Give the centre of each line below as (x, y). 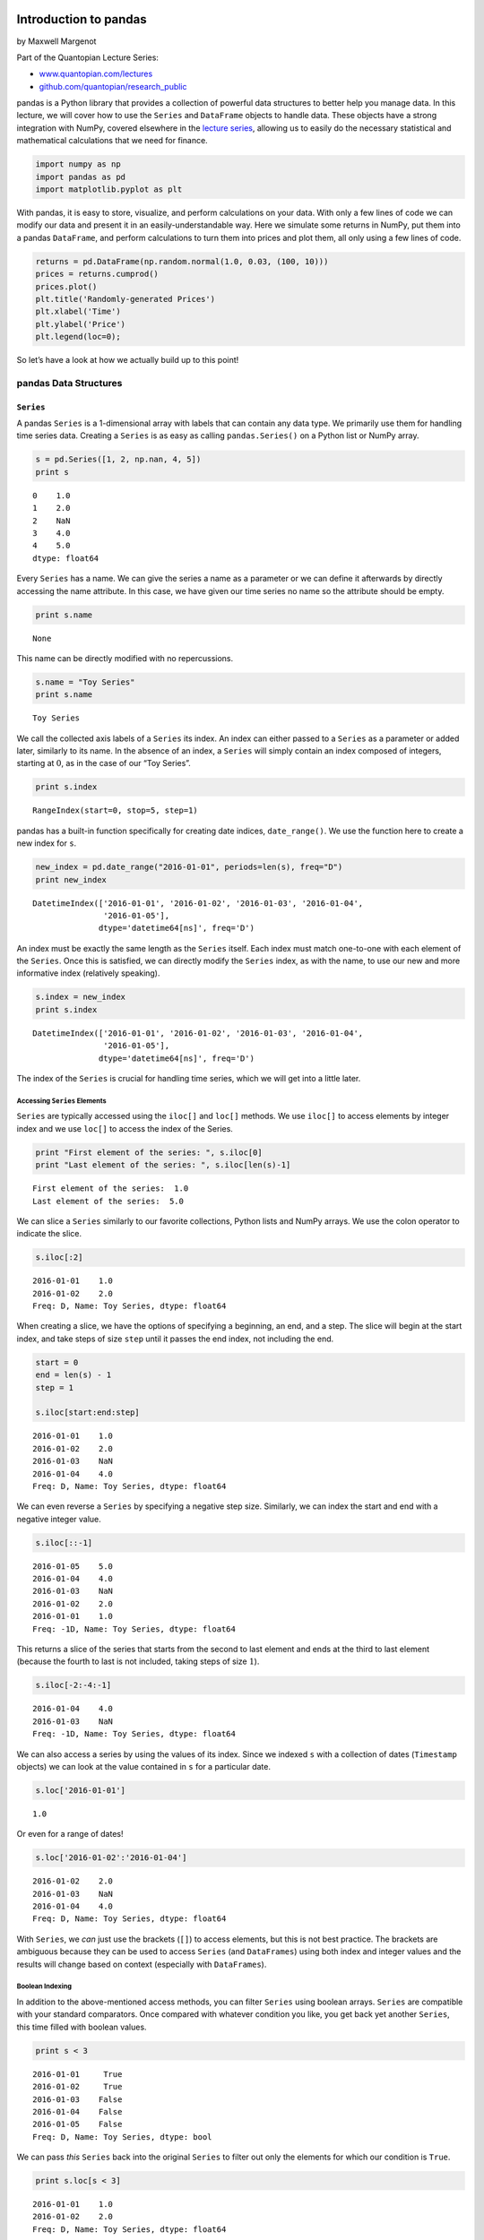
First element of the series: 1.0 (111, 1189)
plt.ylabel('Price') (80, 324)
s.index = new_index (80, 997)
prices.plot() (66, 286)
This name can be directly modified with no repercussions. (125, 658)
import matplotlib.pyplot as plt (109, 190)
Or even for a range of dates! (70, 1834)
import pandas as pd (80, 177)
